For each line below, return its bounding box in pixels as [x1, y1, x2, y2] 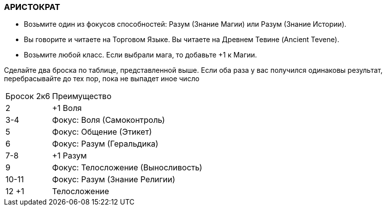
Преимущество [52, 91, 112, 102]
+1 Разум [52, 151, 87, 161]
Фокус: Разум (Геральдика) [52, 139, 159, 149]
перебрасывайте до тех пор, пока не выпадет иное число [4, 74, 199, 83]
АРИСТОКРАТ [4, 2, 61, 12]
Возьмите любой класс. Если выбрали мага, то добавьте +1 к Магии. [24, 51, 257, 59]
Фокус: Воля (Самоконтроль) [52, 115, 165, 125]
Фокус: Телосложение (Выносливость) [52, 162, 202, 173]
